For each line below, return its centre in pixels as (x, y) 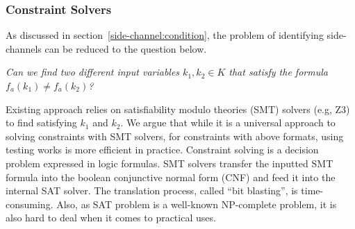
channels (24, 48)
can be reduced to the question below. (126, 48)
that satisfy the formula (278, 72)
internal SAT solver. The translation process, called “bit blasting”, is (152, 190)
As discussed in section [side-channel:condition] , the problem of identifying (165, 35)
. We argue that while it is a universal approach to (228, 122)
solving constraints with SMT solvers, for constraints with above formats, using (175, 136)
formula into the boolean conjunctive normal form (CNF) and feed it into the (171, 177)
